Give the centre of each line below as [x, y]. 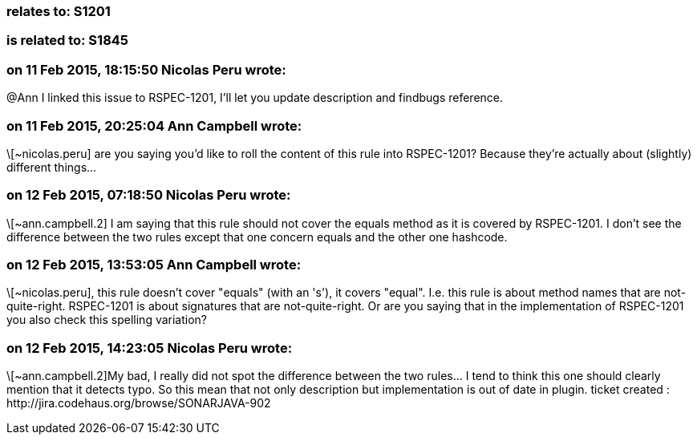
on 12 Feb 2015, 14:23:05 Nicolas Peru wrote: [150, 348]
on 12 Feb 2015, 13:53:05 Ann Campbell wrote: [154, 265]
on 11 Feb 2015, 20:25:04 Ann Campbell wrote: [154, 125]
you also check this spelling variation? [107, 320]
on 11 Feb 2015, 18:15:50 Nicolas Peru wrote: [146, 69]
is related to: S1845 [68, 40]
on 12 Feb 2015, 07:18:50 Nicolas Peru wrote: [149, 195]
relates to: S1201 [59, 11]
